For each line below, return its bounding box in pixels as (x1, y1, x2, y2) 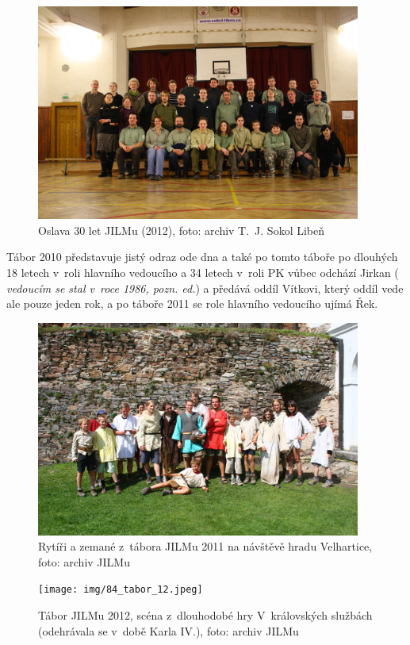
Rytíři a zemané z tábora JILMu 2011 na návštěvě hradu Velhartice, (38, 538, 373, 555)
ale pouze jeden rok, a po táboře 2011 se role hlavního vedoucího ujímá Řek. (6, 295, 378, 312)
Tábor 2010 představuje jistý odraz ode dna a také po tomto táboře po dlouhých (6, 248, 398, 265)
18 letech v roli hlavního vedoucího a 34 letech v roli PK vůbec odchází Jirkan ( (6, 264, 399, 281)
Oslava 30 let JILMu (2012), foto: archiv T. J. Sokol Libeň (38, 221, 325, 238)
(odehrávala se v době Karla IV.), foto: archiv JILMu (38, 622, 299, 639)
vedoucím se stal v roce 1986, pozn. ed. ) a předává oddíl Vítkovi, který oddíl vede (6, 279, 404, 296)
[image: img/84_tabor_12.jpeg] (38, 584, 203, 596)
